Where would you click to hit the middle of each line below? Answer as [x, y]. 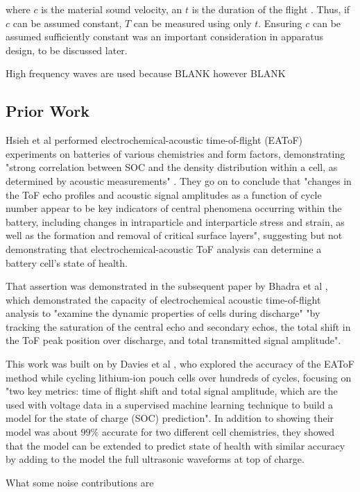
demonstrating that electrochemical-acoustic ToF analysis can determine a [164, 248]
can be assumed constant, [67, 23]
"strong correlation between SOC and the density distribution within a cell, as [172, 167]
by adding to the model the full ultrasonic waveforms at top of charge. [155, 459]
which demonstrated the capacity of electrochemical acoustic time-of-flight [163, 299]
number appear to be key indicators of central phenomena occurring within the [174, 208]
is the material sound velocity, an [112, 9]
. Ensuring [280, 23]
